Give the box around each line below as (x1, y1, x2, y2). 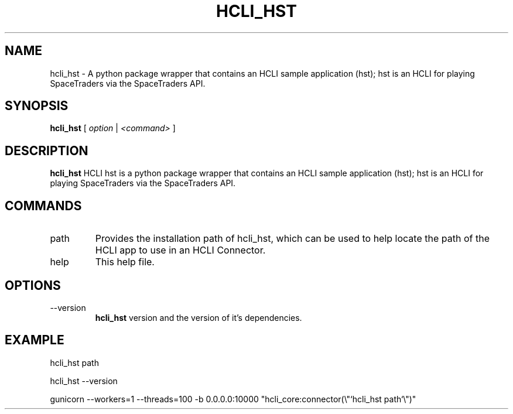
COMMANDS (5, 198, 82, 213)
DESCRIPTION (5, 143, 88, 158)
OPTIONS (5, 278, 61, 293)
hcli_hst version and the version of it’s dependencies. (95, 312, 302, 323)
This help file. (95, 256, 155, 268)
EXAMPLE (5, 333, 64, 348)
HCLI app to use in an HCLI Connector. (95, 244, 266, 256)
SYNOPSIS (5, 98, 69, 114)
